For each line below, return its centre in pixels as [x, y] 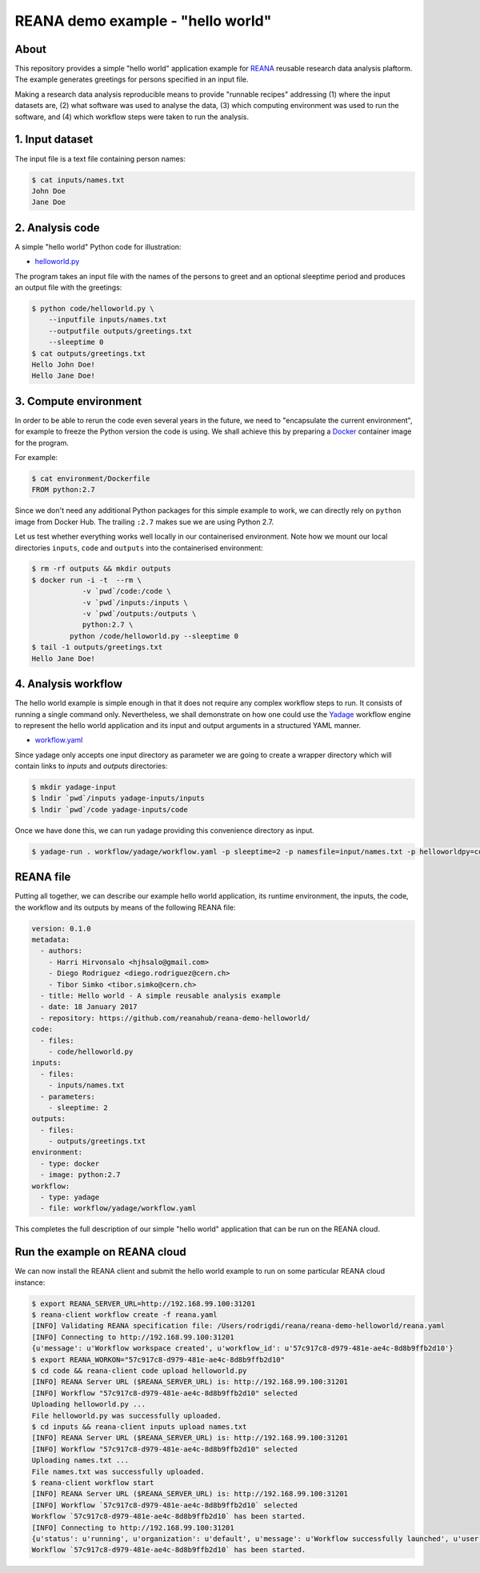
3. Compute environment [78, 401]
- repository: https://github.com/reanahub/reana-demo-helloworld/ [175, 1018]
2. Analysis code [57, 228]
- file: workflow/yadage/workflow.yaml [118, 1209]
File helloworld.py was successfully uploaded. [126, 1415]
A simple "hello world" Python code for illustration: [98, 246]
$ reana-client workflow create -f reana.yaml [124, 1315]
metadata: [51, 940]
